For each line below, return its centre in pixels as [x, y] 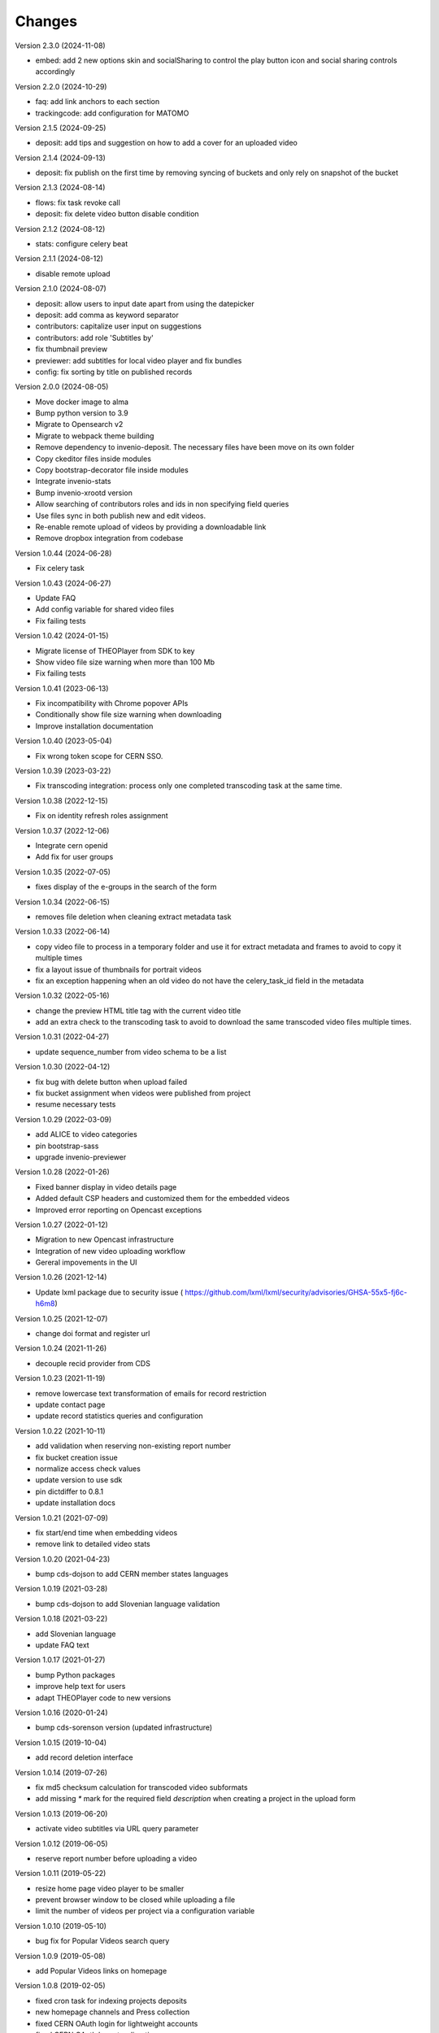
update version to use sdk [79, 1480]
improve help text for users [80, 1687]
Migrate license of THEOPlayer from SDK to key [115, 651]
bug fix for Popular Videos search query [102, 1941]
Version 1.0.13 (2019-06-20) [61, 1813]
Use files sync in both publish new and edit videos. [121, 516]
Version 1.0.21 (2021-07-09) [62, 1517]
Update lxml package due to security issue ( [109, 1292]
